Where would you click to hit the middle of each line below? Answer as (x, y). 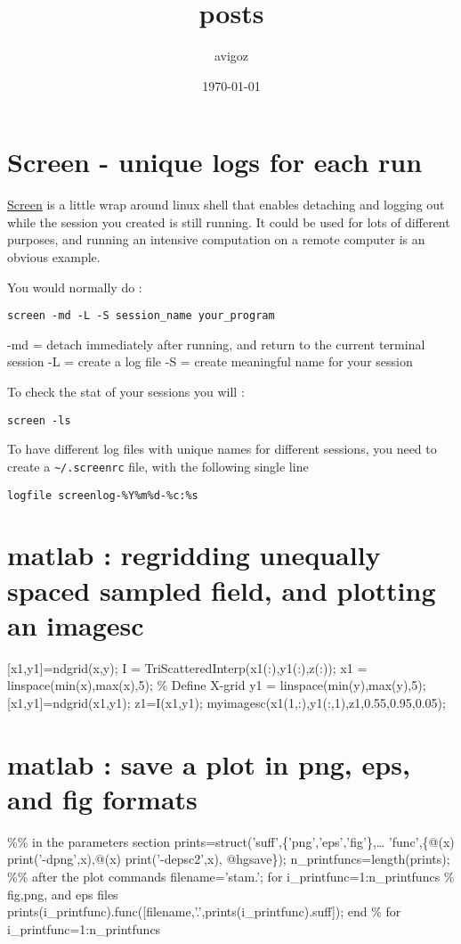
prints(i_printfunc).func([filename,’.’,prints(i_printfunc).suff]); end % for (204, 911)
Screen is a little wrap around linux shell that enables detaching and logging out (226, 205)
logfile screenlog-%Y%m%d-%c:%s (103, 495)
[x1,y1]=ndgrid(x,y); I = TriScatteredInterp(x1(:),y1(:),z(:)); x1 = (187, 667)
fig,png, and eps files (63, 894)
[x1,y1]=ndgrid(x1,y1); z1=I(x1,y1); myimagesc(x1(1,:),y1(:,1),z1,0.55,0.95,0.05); (226, 702)
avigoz (231, 56)
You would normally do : (75, 287)
